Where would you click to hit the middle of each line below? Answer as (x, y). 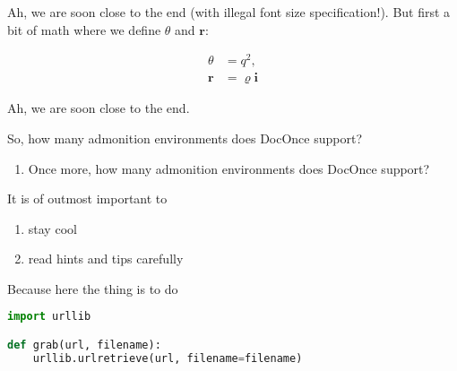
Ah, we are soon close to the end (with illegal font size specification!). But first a (229, 12)
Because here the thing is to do (93, 288)
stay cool (52, 228)
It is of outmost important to (87, 198)
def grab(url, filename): (84, 345)
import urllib (49, 317)
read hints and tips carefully (106, 259)
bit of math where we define (84, 29)
